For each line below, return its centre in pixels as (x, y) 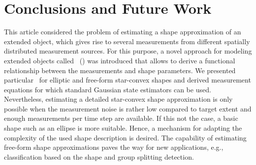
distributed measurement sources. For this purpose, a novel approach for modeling (128, 51)
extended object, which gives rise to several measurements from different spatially (127, 41)
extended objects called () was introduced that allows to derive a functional (120, 60)
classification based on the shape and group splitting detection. (99, 156)
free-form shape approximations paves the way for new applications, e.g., (114, 147)
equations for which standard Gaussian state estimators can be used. (108, 89)
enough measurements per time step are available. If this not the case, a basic (121, 118)
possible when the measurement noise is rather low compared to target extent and (128, 108)
